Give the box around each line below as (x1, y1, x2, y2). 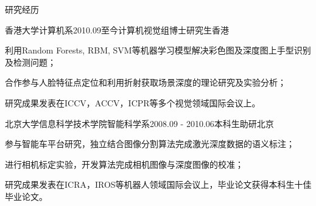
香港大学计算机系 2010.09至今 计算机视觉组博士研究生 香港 (5, 23, 229, 36)
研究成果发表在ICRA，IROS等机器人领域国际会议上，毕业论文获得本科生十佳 (5, 178, 312, 191)
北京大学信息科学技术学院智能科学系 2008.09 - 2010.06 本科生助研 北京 (5, 117, 274, 129)
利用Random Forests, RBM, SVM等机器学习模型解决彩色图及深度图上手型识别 (5, 44, 311, 57)
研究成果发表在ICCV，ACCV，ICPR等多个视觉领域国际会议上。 (5, 96, 261, 109)
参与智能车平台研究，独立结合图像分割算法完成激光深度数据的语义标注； (5, 137, 295, 150)
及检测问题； (5, 55, 56, 68)
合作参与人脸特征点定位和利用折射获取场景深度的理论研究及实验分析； (5, 76, 286, 89)
